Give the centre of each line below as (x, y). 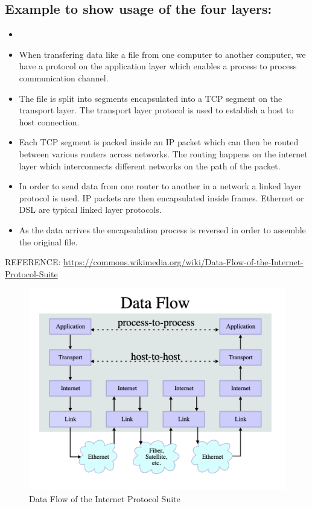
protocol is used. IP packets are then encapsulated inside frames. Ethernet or (161, 197)
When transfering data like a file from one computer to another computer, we (162, 54)
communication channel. (64, 77)
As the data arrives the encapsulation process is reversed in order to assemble (162, 229)
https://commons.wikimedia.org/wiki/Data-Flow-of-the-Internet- (183, 262)
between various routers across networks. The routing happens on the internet (163, 153)
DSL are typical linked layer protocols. (90, 209)
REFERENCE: (33, 262)
